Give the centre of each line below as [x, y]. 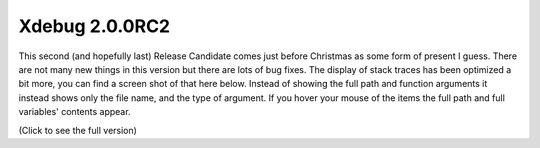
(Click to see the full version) [77, 130]
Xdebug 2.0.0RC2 [94, 26]
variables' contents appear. [74, 112]
